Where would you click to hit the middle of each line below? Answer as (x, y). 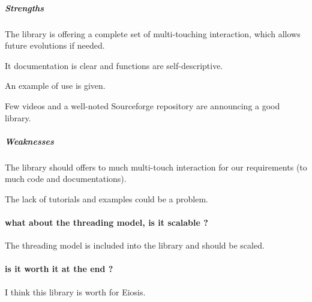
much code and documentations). (66, 179)
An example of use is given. (55, 86)
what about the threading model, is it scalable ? (106, 222)
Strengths (25, 8)
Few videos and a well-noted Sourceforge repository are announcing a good (142, 105)
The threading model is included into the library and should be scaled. (135, 245)
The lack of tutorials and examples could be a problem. (106, 198)
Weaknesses (29, 141)
